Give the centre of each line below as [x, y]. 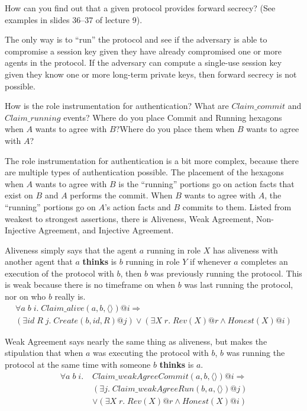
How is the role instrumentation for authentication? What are [117, 106]
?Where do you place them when [175, 129]
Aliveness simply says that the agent [71, 250]
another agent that [39, 261]
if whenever [210, 261]
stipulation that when [44, 353]
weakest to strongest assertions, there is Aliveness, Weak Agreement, [129, 218]
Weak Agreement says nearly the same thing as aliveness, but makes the [136, 341]
